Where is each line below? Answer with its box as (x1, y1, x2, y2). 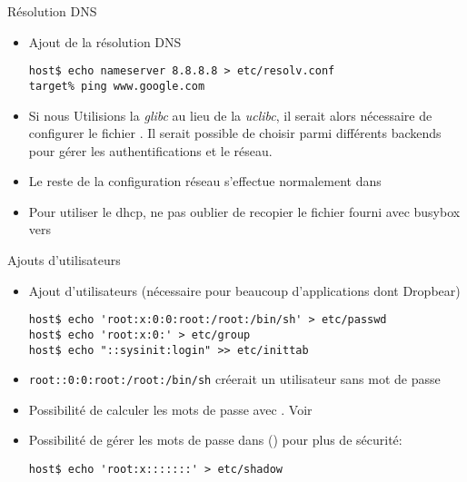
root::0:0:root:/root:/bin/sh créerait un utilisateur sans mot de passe (28, 369, 441, 389)
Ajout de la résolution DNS (28, 32, 182, 51)
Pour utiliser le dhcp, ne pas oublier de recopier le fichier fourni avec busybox (28, 202, 461, 221)
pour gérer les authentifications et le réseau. (28, 141, 273, 160)
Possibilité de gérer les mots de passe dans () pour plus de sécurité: (28, 430, 402, 449)
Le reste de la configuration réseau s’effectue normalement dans (28, 172, 382, 191)
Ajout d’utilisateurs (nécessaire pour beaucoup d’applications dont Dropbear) (28, 280, 461, 300)
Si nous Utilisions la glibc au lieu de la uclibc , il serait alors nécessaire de (28, 105, 432, 124)
